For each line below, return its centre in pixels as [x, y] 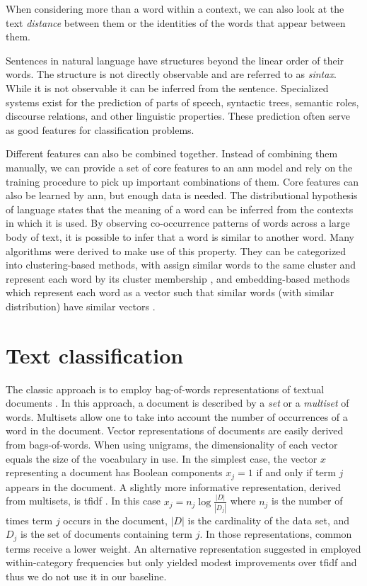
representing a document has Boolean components [114, 472]
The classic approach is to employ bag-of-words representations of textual [165, 389]
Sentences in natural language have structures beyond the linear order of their [175, 60]
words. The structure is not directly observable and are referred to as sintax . [171, 74]
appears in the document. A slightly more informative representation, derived [174, 486]
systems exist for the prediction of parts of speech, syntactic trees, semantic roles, [182, 102]
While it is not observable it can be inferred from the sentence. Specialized [167, 88]
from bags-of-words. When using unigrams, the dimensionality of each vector [172, 444]
